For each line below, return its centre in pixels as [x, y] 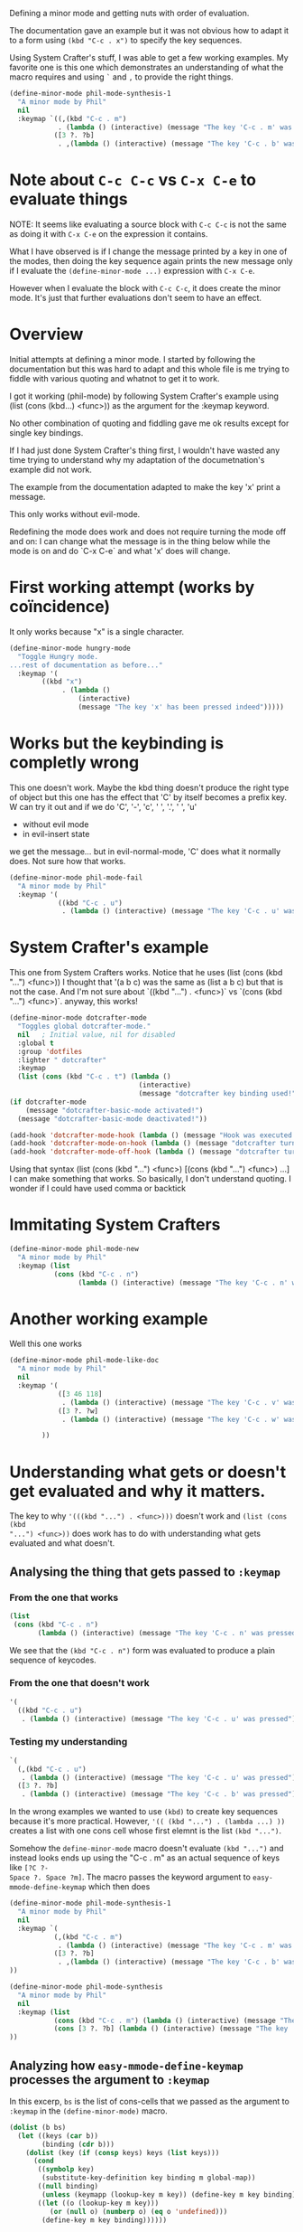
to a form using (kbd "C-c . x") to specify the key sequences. [126, 40]
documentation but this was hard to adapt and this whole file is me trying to [150, 369]
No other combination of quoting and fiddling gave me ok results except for [149, 423]
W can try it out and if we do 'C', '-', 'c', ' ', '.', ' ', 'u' [103, 806]
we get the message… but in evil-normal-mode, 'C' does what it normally [145, 851]
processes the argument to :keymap [110, 2080]
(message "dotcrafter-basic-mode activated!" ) [115, 1110]
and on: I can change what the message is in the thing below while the [140, 541]
